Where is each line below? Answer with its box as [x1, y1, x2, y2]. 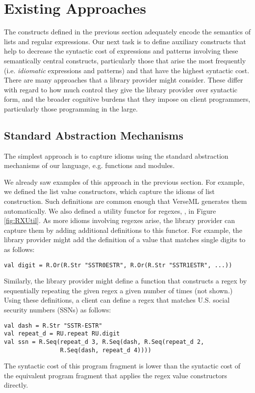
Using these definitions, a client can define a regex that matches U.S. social [4, 295, 230, 305]
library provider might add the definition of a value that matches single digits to [4, 234, 246, 245]
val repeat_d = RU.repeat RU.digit [4, 330, 120, 337]
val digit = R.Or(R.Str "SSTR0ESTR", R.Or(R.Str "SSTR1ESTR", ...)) [4, 261, 232, 269]
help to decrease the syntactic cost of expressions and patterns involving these [4, 46, 238, 56]
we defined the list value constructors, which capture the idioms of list [4, 186, 215, 196]
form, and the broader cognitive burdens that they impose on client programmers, [4, 94, 251, 104]
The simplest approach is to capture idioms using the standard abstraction [4, 150, 229, 161]
